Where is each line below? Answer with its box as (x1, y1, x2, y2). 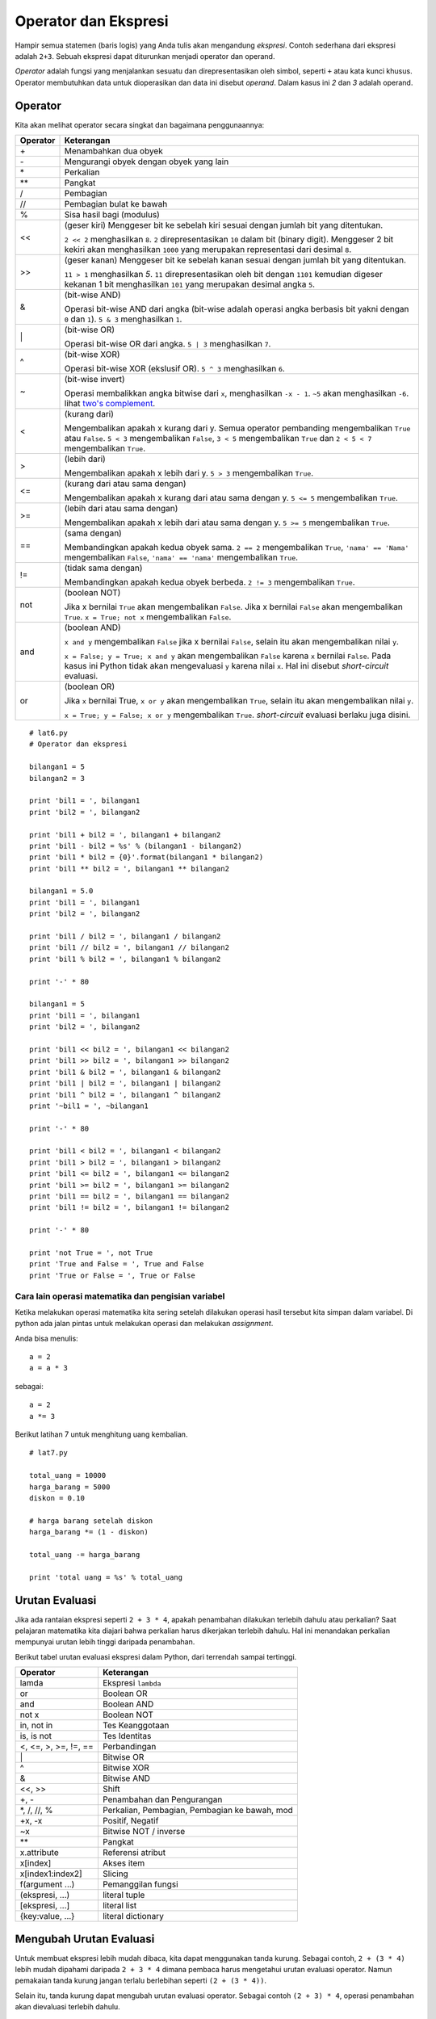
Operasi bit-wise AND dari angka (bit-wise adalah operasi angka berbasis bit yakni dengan (64, 304, 409, 315)
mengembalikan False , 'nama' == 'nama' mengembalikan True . (64, 552, 299, 563)
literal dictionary (102, 1911, 165, 1922)
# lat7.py (29, 1448, 68, 1458)
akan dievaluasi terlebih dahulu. (15, 2002, 120, 2012)
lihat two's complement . (64, 398, 156, 409)
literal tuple (102, 1890, 145, 1901)
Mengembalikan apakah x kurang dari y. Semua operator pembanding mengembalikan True (64, 422, 411, 434)
